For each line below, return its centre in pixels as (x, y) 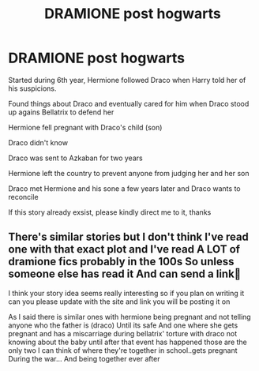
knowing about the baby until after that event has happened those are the (128, 342)
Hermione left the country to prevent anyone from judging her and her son (129, 173)
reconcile (23, 197)
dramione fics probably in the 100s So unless (121, 262)
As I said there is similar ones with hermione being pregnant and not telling (129, 317)
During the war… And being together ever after (84, 358)
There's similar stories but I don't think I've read (128, 237)
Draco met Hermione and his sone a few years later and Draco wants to (124, 188)
